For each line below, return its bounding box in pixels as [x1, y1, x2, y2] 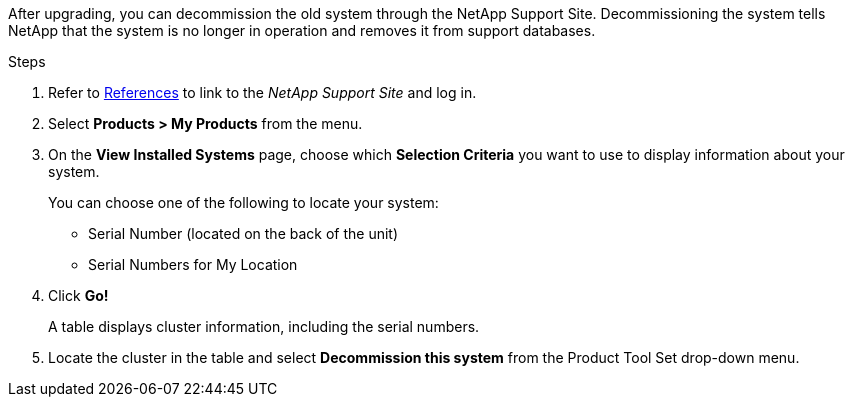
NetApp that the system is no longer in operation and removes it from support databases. [8, 22, 596, 39]
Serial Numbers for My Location [88, 256, 298, 273]
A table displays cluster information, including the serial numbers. [48, 318, 480, 335]
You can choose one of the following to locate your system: [48, 194, 439, 211]
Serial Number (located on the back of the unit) [88, 225, 399, 242]
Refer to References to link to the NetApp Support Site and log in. [48, 84, 477, 101]
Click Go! [48, 287, 109, 304]
